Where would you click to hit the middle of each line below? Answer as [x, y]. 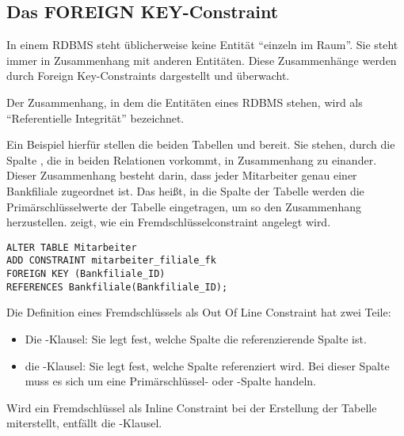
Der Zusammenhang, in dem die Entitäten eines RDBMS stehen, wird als [185, 102]
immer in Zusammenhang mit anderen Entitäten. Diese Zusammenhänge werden [202, 60]
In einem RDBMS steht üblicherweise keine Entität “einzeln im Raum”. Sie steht [202, 45]
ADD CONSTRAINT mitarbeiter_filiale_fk [111, 261]
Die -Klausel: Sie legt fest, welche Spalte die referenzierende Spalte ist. [196, 338]
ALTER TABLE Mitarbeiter [72, 247]
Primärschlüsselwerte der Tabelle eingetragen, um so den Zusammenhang [184, 206]
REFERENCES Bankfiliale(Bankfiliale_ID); [117, 287]
